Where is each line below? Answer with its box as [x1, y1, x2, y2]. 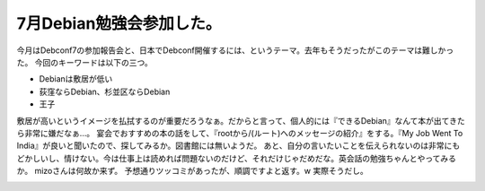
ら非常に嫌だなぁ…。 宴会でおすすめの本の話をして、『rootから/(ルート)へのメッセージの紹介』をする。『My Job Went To [16, 127, 463, 138]
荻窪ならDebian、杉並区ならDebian [39, 86, 171, 97]
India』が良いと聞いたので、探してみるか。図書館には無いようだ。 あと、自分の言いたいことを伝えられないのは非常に [16, 140, 453, 152]
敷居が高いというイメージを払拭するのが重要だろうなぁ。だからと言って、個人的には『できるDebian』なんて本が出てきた [16, 115, 466, 126]
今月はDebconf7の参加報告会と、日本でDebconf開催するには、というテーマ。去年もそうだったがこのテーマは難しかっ [16, 45, 454, 56]
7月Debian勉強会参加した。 [16, 13, 222, 33]
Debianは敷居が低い [39, 74, 113, 84]
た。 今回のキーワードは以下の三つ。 [16, 56, 153, 67]
